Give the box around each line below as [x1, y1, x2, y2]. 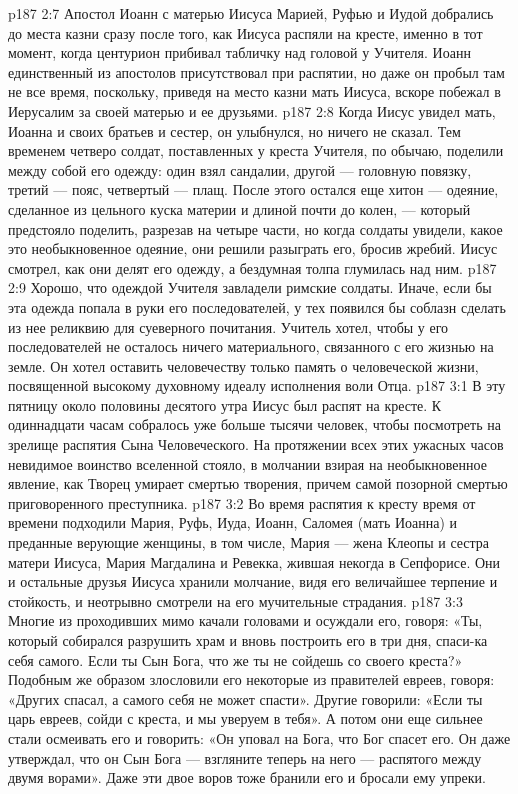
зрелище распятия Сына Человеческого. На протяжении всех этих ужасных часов [8, 434, 504, 455]
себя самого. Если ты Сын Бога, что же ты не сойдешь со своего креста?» [8, 649, 463, 670]
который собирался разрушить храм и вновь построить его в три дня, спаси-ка [8, 630, 488, 650]
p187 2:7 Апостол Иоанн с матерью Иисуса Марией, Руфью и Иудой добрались [8, 3, 494, 23]
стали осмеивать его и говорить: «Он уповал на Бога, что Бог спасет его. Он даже [8, 727, 511, 748]
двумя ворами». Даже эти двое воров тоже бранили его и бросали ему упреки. [8, 767, 486, 788]
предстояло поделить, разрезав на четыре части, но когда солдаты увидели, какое [8, 218, 503, 239]
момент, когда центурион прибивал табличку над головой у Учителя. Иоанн [8, 42, 471, 63]
